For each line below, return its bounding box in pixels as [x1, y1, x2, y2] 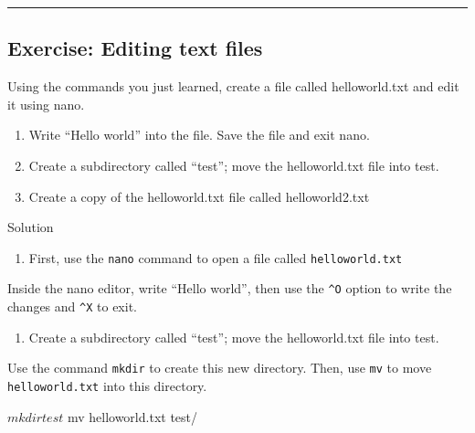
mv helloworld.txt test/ [67, 407, 198, 426]
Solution [7, 217, 54, 237]
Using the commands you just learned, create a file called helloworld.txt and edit [7, 77, 459, 96]
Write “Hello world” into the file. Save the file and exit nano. [28, 125, 370, 144]
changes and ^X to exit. [7, 297, 137, 316]
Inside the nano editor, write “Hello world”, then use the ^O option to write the [7, 279, 452, 298]
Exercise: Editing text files [7, 34, 263, 62]
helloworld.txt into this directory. [7, 375, 207, 395]
